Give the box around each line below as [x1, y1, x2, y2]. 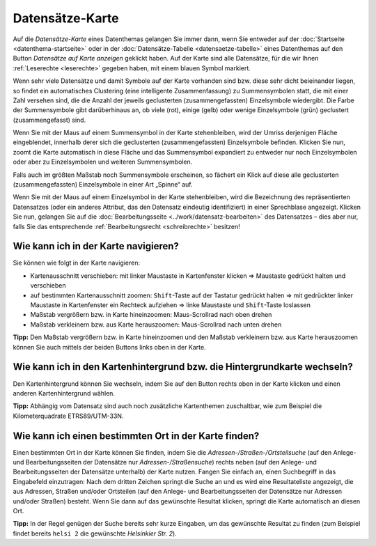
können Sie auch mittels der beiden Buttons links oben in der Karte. [13, 343, 206, 351]
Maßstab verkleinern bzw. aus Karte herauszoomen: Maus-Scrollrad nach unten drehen [30, 320, 282, 329]
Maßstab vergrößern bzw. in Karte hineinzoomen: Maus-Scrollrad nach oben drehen [30, 311, 272, 319]
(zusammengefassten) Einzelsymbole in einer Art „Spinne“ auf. [13, 180, 193, 189]
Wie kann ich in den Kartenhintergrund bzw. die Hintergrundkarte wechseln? [13, 361, 353, 373]
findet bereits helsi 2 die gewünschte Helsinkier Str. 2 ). [13, 529, 177, 538]
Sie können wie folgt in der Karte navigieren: [13, 258, 141, 267]
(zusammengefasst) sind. [13, 116, 86, 124]
